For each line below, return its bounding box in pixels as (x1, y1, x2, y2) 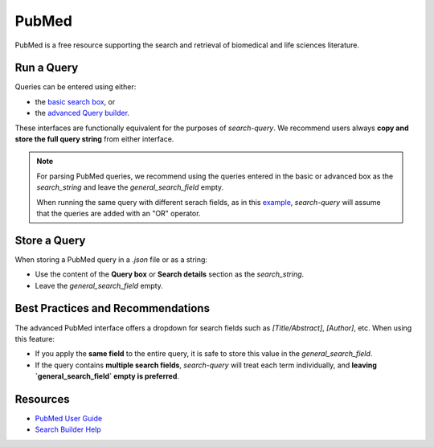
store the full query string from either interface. (14, 134, 174, 144)
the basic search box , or (35, 96, 116, 106)
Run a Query (14, 61, 79, 75)
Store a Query (14, 233, 86, 247)
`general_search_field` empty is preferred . (35, 371, 180, 381)
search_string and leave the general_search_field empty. (36, 182, 224, 192)
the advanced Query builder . (35, 109, 130, 118)
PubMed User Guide (35, 414, 103, 424)
